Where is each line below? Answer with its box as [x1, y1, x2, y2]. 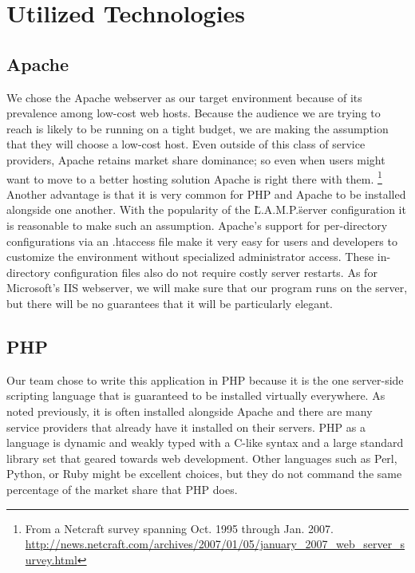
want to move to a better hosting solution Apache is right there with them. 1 [6, 168, 382, 187]
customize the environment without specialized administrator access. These [6, 248, 374, 265]
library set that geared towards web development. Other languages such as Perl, [6, 449, 397, 466]
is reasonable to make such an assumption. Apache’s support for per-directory [6, 216, 388, 233]
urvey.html [25, 551, 77, 567]
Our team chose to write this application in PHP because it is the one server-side [6, 371, 404, 388]
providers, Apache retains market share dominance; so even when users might [6, 151, 385, 168]
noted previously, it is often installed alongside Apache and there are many [6, 402, 373, 419]
